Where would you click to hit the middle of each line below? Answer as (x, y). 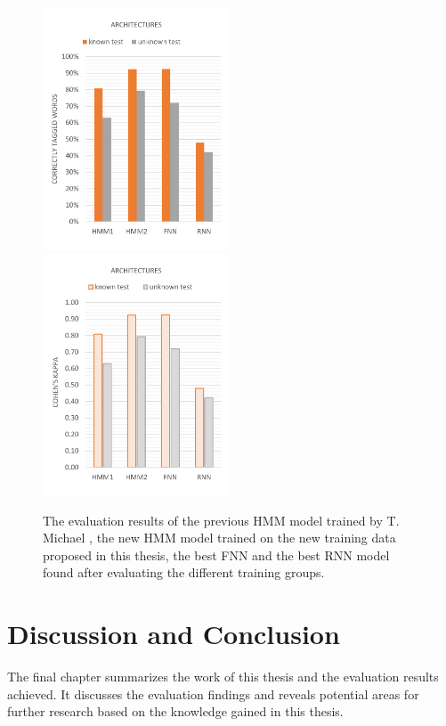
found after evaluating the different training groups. (184, 572)
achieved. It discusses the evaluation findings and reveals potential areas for (213, 693)
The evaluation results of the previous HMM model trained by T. (221, 520)
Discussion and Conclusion (174, 634)
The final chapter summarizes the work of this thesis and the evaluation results (223, 677)
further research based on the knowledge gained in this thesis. (175, 711)
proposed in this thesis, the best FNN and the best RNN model (216, 555)
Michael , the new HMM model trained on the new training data (219, 538)
